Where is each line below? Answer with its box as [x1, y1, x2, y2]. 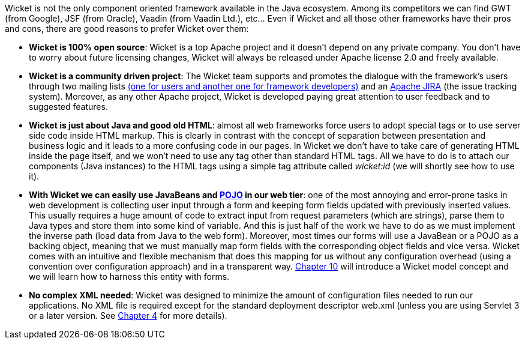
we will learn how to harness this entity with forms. [29, 271, 230, 282]
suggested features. [29, 101, 108, 112]
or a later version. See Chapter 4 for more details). [29, 310, 227, 321]
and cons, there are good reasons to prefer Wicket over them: [5, 23, 249, 34]
